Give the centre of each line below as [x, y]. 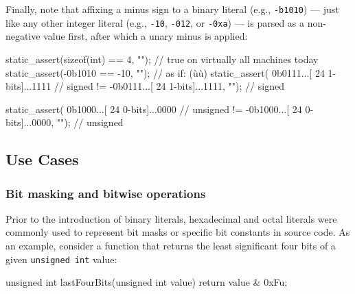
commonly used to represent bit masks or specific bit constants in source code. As [178, 232]
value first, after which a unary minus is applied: [146, 36]
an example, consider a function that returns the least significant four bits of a [171, 246]
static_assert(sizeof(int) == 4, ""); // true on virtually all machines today [162, 59]
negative [23, 36]
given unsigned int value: [61, 259]
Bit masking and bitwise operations [106, 193]
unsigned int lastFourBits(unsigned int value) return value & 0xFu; [147, 282]
